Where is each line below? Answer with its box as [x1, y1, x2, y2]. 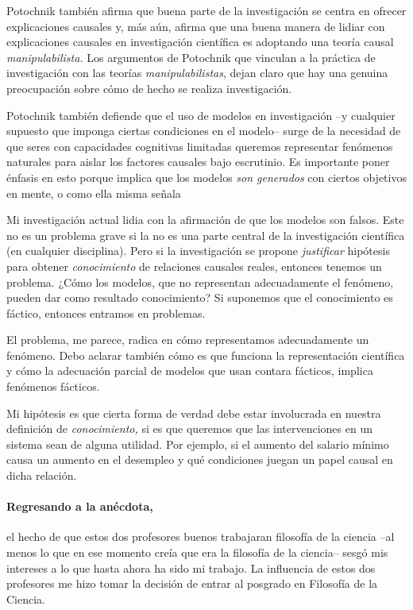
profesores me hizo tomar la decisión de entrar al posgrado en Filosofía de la [6, 575, 378, 592]
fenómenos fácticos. [6, 378, 100, 395]
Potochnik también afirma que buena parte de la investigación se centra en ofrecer [6, 2, 407, 18]
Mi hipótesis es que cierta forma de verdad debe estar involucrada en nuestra [6, 404, 381, 421]
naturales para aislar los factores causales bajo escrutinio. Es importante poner [6, 153, 390, 170]
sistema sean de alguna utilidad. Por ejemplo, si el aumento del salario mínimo [6, 435, 389, 452]
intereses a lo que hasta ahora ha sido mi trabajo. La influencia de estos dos [6, 559, 376, 576]
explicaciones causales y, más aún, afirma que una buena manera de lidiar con [6, 17, 385, 34]
